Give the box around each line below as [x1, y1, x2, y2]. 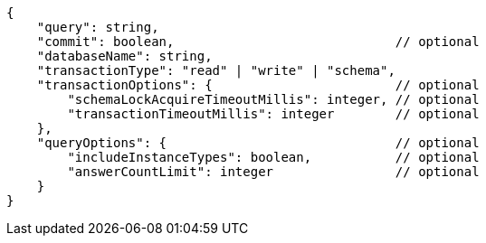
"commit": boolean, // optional [36, 34, 480, 49]
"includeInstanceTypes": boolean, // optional [67, 150, 480, 164]
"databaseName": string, [36, 49, 213, 63]
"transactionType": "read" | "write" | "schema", [36, 63, 395, 78]
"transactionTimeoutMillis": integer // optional [67, 107, 480, 121]
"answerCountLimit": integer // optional [67, 164, 480, 179]
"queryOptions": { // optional [36, 136, 480, 150]
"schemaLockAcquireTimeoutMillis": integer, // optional [67, 92, 480, 107]
